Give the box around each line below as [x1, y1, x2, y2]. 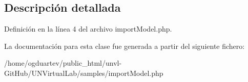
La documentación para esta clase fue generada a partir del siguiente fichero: [4, 40, 245, 51]
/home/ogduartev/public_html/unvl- [4, 58, 122, 68]
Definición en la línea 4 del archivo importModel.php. [4, 23, 172, 34]
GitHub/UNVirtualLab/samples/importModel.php [4, 67, 163, 78]
